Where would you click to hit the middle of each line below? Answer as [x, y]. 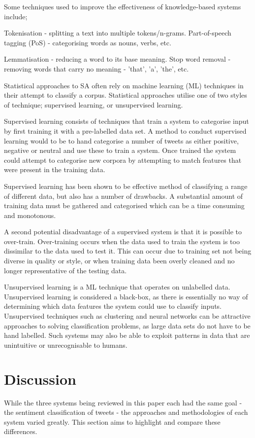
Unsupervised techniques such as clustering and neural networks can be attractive [127, 316]
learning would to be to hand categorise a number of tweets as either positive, [121, 140]
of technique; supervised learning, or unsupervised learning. [94, 104]
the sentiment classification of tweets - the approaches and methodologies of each [126, 412]
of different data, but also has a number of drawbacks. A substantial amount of [124, 196]
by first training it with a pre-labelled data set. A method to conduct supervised [125, 130]
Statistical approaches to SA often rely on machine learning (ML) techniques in [124, 85]
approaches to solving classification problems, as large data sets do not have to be [127, 325]
